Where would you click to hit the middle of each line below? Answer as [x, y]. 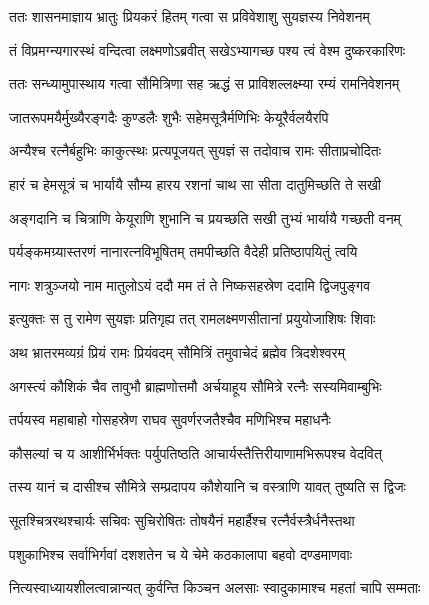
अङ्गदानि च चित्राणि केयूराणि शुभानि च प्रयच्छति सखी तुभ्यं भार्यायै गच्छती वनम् [205, 217]
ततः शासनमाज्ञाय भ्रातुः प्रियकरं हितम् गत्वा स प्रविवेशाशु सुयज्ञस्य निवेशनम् [189, 16]
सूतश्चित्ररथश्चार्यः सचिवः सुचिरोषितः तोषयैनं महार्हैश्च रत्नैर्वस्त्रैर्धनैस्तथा [182, 519]
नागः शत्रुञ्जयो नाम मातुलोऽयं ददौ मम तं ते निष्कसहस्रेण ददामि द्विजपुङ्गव [190, 284]
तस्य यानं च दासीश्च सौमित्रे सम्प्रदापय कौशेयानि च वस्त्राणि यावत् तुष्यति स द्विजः [207, 486]
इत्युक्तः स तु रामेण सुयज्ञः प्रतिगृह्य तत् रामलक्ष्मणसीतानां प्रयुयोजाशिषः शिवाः [192, 318]
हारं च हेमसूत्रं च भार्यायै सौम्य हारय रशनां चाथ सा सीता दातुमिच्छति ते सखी [195, 183]
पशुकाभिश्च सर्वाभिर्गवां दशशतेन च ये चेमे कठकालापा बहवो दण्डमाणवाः [181, 553]
